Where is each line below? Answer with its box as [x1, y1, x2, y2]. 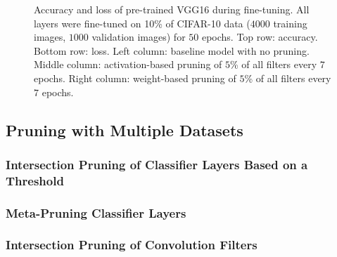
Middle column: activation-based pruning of [34, 57, 222, 72]
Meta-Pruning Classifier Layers [6, 204, 186, 221]
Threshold [6, 171, 64, 189]
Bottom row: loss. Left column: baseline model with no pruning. [34, 43, 310, 58]
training [273, 15, 307, 30]
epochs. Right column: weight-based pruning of [34, 70, 236, 85]
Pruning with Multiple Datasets [6, 119, 243, 140]
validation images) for [91, 29, 186, 44]
